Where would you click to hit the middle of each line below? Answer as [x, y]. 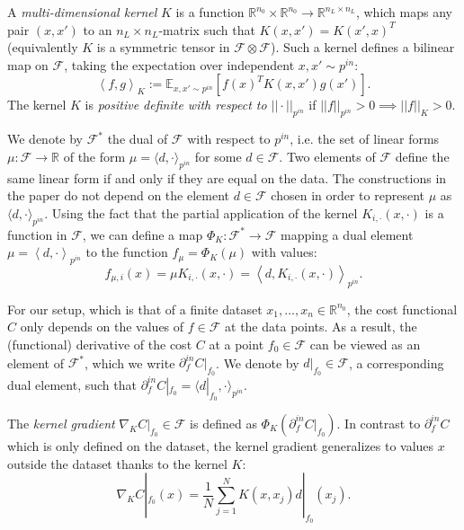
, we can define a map [143, 234]
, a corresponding [396, 362]
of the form [94, 156]
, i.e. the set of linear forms [365, 139]
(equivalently [43, 47]
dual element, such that [72, 384]
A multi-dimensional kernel [82, 12]
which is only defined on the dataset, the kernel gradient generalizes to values [221, 445]
